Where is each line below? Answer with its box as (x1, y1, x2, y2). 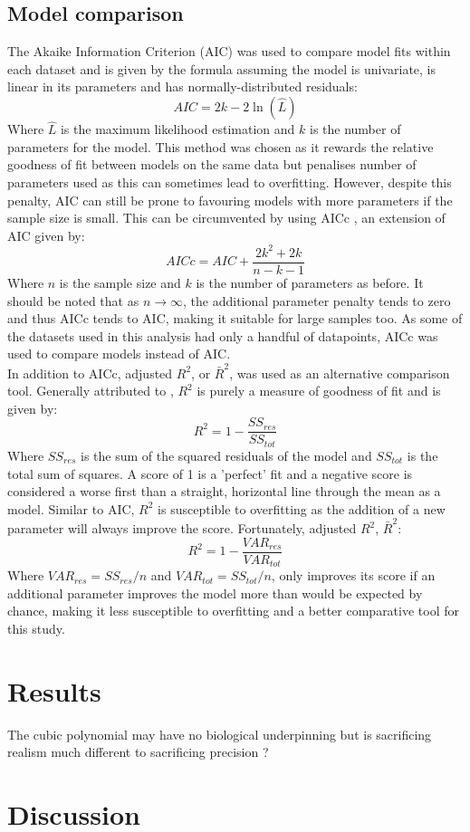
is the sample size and (59, 273, 181, 292)
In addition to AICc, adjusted (7, 363, 173, 382)
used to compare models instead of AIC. (7, 344, 231, 363)
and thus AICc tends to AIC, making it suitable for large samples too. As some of (7, 309, 463, 328)
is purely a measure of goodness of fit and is (197, 381, 441, 400)
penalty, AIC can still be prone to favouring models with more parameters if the (7, 190, 453, 209)
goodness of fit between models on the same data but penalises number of (7, 155, 417, 174)
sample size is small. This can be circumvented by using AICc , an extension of (7, 208, 446, 227)
